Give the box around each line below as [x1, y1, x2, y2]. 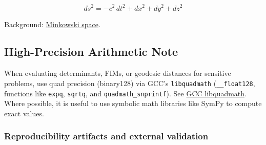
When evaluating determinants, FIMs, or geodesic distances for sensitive [4, 68, 231, 78]
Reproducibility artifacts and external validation [4, 130, 209, 142]
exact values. [4, 108, 44, 118]
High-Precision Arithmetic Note [4, 44, 178, 59]
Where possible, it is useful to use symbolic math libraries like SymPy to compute [4, 98, 262, 109]
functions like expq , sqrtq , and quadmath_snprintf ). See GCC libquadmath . [4, 88, 247, 98]
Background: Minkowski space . [4, 18, 100, 29]
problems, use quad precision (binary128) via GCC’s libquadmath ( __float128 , [4, 77, 255, 88]
